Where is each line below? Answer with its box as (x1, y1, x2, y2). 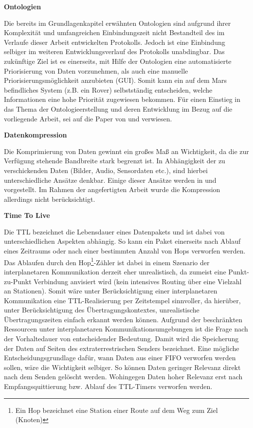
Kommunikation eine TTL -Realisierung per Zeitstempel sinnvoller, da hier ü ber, (4, 295, 241, 305)
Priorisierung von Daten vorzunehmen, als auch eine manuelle (4, 65, 188, 76)
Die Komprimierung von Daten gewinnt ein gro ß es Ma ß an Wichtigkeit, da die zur (4, 146, 249, 156)
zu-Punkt (4, 276, 32, 286)
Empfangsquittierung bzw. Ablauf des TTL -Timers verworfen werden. (4, 381, 213, 391)
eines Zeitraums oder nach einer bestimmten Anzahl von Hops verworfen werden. (4, 246, 246, 256)
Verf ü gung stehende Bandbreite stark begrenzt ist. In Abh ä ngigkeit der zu (4, 156, 225, 166)
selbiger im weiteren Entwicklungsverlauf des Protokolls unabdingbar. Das (4, 46, 225, 57)
